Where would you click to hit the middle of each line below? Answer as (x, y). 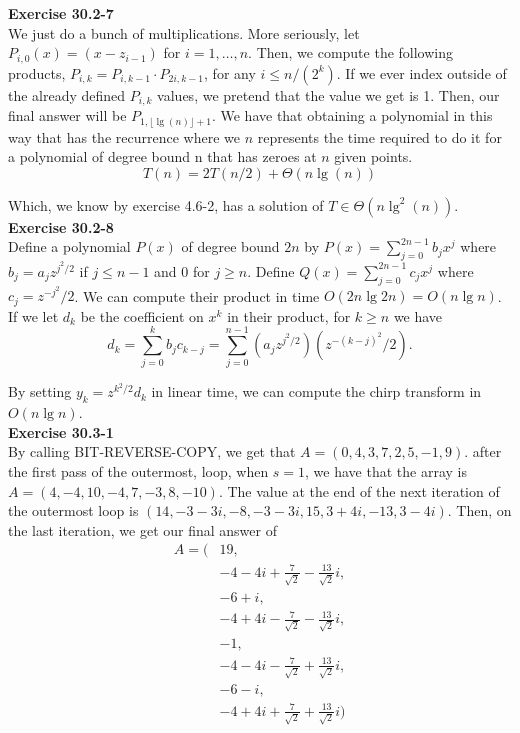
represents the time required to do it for (379, 136)
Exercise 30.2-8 (61, 226)
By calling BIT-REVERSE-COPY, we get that (152, 451)
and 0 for (182, 270)
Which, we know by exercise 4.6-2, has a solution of (166, 204)
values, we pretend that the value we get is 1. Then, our (328, 94)
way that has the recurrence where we (124, 136)
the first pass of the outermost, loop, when (138, 471)
